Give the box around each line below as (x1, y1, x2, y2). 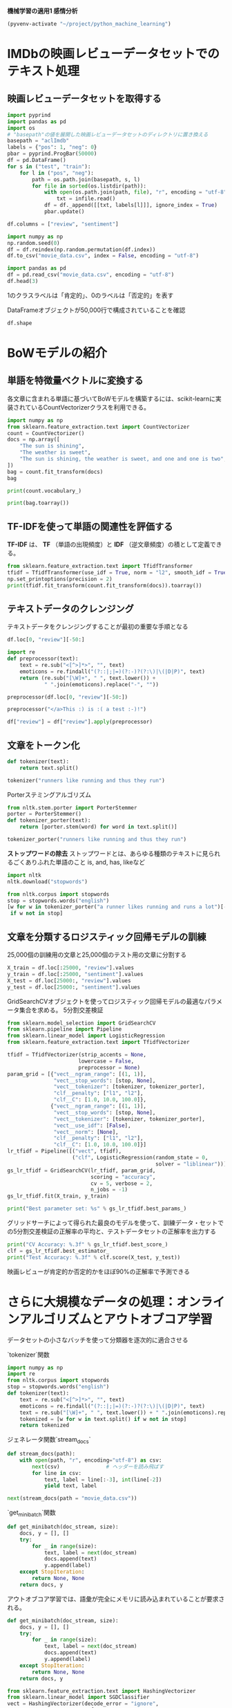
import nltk (7, 872, 41, 879)
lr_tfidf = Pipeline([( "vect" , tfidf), (7, 1148, 122, 1155)
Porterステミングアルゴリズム (7, 790, 92, 798)
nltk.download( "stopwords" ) (7, 878, 88, 885)
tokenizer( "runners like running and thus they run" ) (7, 777, 166, 784)
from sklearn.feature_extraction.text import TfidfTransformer (7, 563, 193, 570)
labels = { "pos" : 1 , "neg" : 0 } (7, 144, 97, 151)
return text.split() (19, 764, 79, 771)
